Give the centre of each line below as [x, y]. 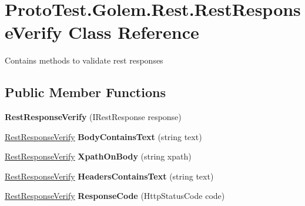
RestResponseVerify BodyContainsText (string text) [103, 136]
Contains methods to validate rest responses [84, 60]
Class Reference [134, 32]
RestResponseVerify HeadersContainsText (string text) [109, 176]
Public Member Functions [85, 92]
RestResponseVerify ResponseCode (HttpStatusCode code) [115, 196]
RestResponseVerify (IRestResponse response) [93, 117]
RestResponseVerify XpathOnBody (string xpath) [98, 156]
